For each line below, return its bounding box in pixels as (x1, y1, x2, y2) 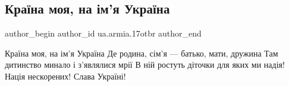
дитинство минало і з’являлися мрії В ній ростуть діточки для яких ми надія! (5, 58, 285, 71)
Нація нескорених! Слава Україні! (5, 70, 126, 82)
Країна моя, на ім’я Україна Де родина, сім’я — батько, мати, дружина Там (5, 47, 278, 59)
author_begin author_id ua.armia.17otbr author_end (5, 27, 202, 39)
